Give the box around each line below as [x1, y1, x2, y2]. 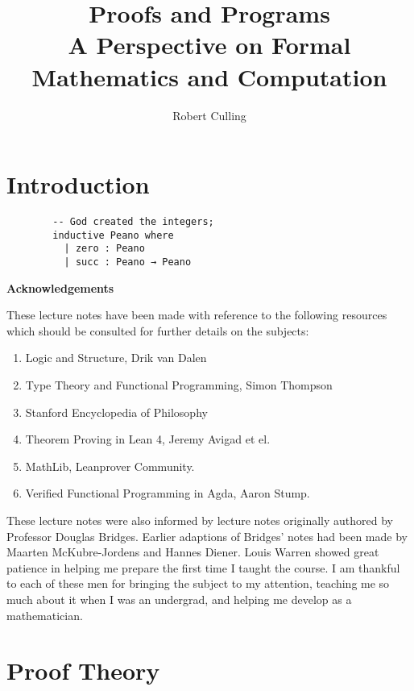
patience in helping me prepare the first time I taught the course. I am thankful [6, 559, 400, 576]
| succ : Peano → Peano [64, 256, 192, 268]
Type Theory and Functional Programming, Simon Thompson [25, 377, 333, 393]
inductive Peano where [52, 229, 174, 241]
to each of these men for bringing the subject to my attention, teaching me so [6, 575, 390, 592]
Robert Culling [172, 106, 246, 123]
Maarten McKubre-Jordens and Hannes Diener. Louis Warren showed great [6, 543, 379, 560]
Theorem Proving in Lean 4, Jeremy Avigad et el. [25, 431, 271, 447]
